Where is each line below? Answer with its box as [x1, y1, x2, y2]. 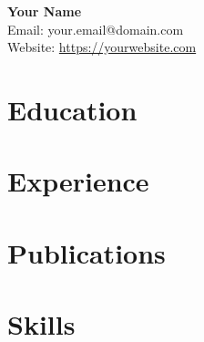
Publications [7, 233, 166, 271]
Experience [7, 162, 149, 200]
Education [7, 90, 138, 128]
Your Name [7, 2, 82, 20]
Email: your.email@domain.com [7, 19, 184, 38]
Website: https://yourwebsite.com [7, 37, 197, 57]
